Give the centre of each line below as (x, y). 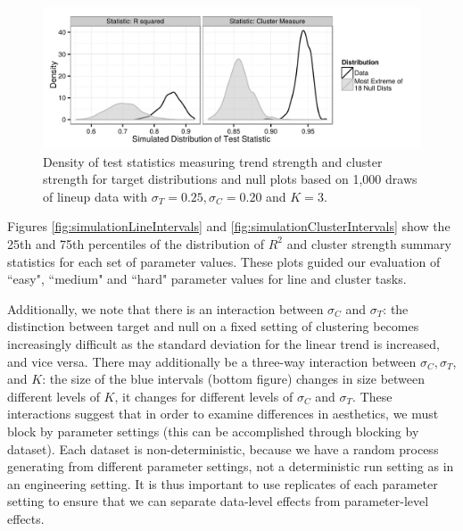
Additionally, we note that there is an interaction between (165, 308)
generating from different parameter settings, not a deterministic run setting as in (231, 466)
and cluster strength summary (369, 243)
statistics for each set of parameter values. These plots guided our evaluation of (224, 261)
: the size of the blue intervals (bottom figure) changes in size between (234, 379)
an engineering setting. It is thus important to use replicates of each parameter (223, 483)
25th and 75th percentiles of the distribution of (136, 243)
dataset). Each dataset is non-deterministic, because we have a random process (223, 448)
